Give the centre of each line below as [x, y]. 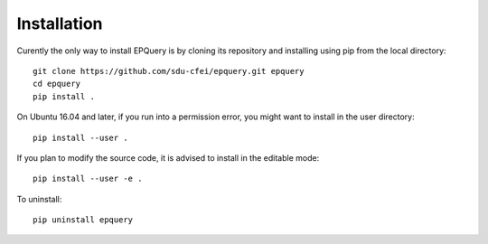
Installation [60, 23]
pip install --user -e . [88, 179]
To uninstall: [39, 199]
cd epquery [57, 84]
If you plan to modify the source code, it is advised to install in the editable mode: [168, 157]
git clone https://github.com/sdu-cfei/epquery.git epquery [169, 71]
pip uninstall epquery [83, 220]
